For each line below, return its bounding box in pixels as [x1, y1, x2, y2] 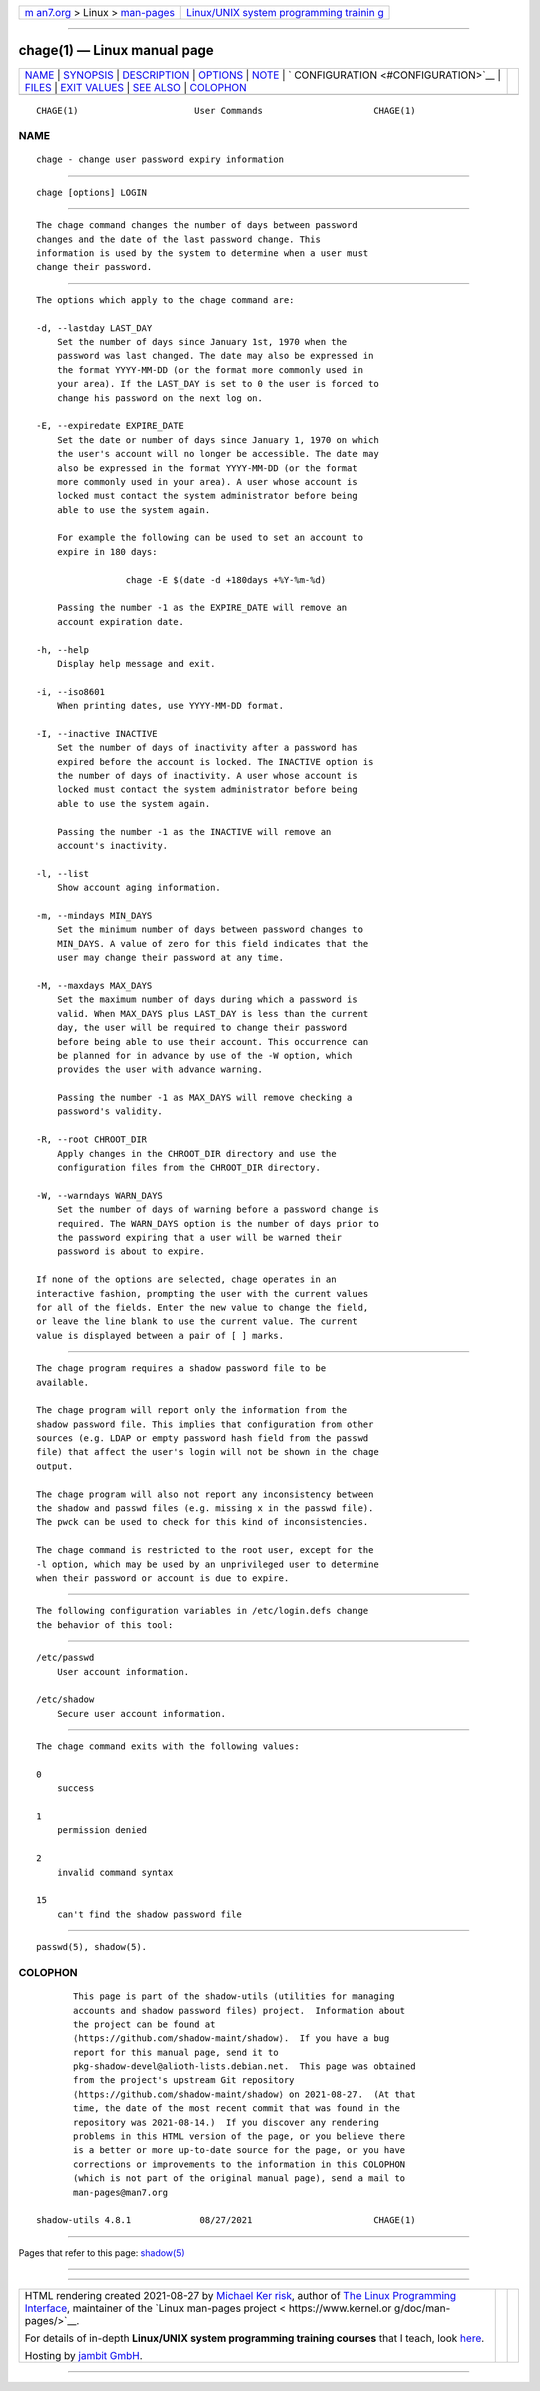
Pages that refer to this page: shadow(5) [18, 2246, 185, 2259]
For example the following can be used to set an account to [56, 532, 364, 544]
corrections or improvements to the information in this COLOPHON [73, 2158, 406, 2170]
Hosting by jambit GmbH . [24, 2349, 144, 2363]
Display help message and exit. [56, 658, 216, 669]
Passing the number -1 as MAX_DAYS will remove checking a [56, 1092, 353, 1104]
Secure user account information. [56, 1708, 227, 1719]
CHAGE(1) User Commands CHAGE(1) [36, 105, 416, 116]
